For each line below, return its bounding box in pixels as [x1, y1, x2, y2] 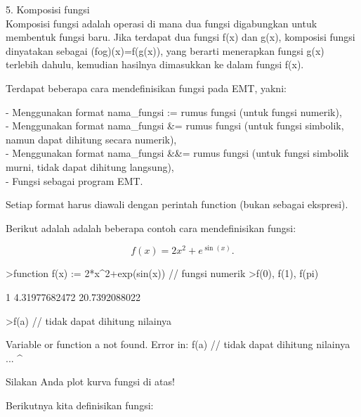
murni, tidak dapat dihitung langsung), [6, 159, 174, 174]
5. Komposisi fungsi [6, 2, 90, 16]
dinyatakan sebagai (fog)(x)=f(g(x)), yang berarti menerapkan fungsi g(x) [6, 43, 324, 58]
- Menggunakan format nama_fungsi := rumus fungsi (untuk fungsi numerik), [6, 104, 342, 119]
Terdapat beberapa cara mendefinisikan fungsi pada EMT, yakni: [6, 80, 287, 95]
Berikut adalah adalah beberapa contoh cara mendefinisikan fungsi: [6, 220, 296, 235]
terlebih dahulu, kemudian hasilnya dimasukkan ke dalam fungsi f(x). [6, 57, 304, 72]
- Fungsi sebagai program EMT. [6, 173, 143, 188]
